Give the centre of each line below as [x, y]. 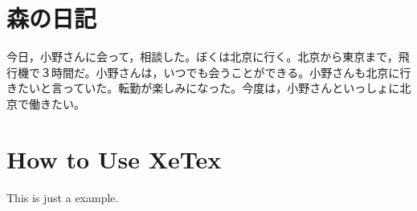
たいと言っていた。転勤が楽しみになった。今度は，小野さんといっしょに [208, 88]
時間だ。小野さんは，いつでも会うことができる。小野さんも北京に [225, 72]
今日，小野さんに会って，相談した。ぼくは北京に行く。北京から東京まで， [202, 57]
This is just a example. [63, 197]
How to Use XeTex [114, 158]
